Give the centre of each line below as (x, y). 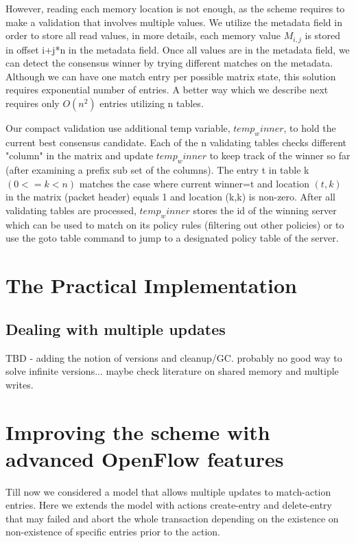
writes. (20, 384)
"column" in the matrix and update (80, 155)
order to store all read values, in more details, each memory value (143, 35)
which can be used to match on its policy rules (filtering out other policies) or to (175, 224)
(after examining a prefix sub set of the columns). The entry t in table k (157, 170)
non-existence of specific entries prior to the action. (113, 532)
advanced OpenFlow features (145, 458)
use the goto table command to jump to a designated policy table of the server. (172, 238)
